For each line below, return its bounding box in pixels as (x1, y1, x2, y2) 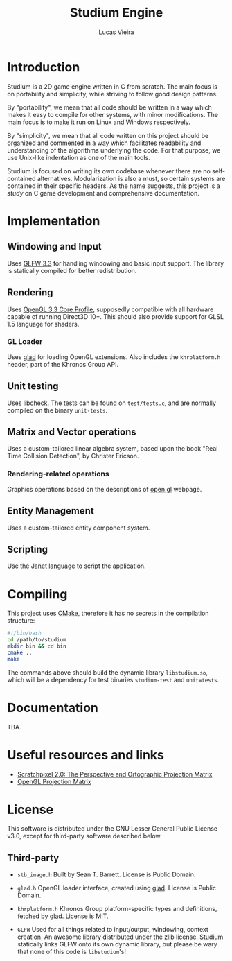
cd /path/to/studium (7, 637, 67, 643)
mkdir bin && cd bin (7, 643, 67, 650)
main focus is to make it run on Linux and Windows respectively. (7, 118, 190, 126)
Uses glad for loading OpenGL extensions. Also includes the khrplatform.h (7, 352, 221, 361)
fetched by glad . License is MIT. (17, 912, 109, 920)
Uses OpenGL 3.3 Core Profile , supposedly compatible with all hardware (7, 305, 214, 313)
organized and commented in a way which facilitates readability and (7, 139, 202, 147)
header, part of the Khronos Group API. (7, 360, 119, 368)
